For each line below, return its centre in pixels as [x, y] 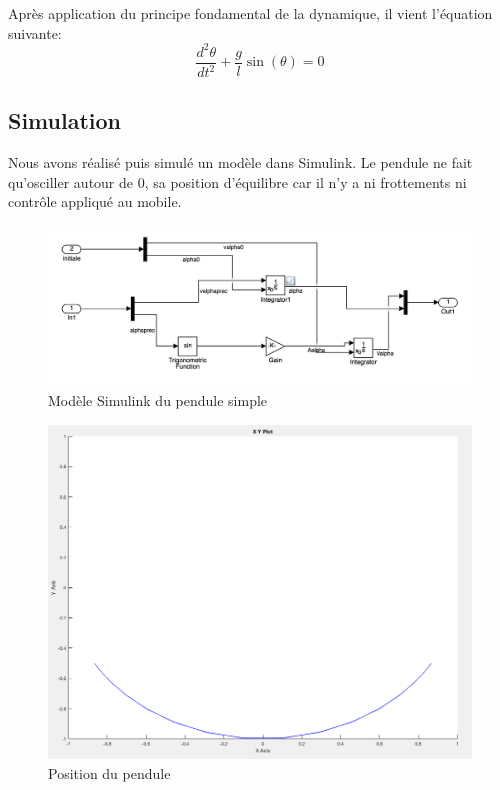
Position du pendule [109, 773]
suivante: [35, 32]
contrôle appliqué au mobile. [95, 201]
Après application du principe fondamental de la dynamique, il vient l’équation [250, 13]
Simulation [65, 120]
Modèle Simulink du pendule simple [158, 399]
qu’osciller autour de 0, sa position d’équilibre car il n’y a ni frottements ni [237, 181]
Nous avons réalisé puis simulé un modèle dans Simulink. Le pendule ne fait [240, 162]
